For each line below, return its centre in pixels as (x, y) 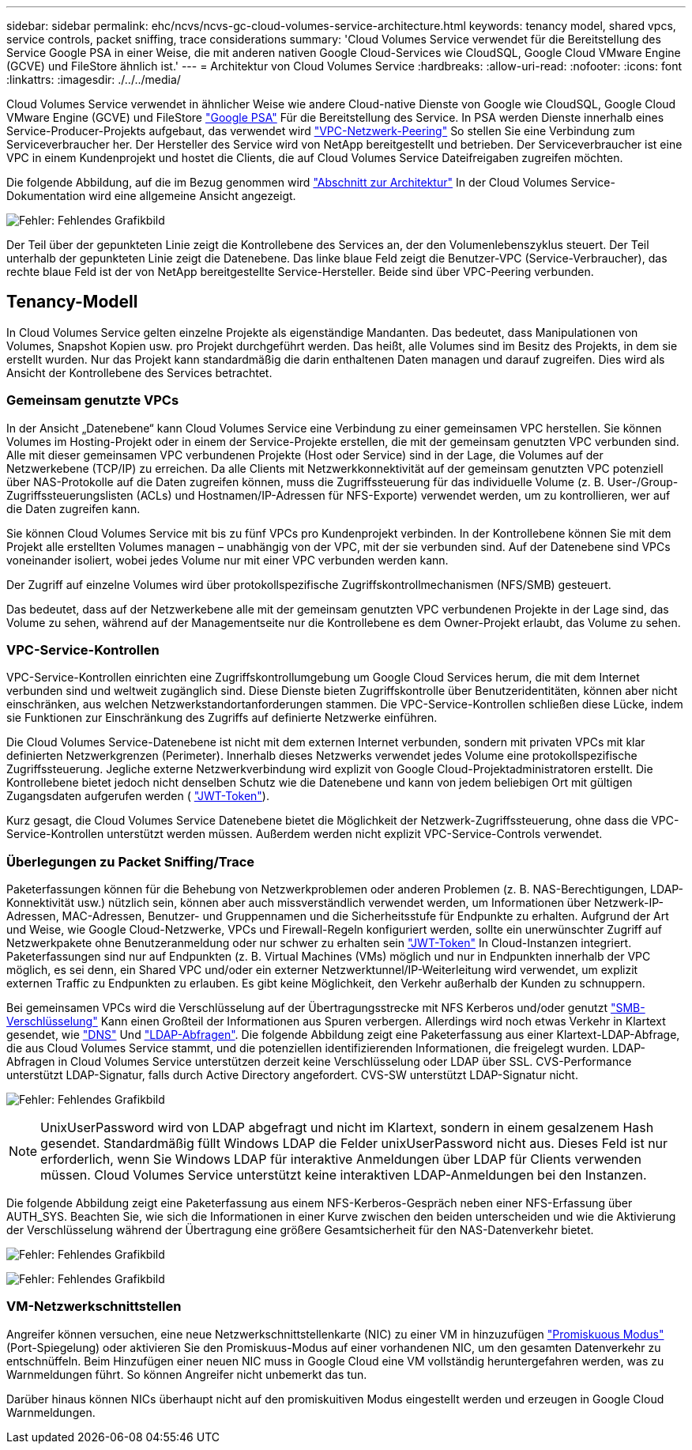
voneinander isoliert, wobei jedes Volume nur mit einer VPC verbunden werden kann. (228, 560)
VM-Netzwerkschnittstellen (94, 1307)
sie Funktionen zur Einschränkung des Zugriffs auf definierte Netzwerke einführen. (222, 718)
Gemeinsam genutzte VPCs (93, 400)
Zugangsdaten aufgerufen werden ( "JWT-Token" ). (138, 796)
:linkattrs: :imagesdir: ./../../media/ (94, 79)
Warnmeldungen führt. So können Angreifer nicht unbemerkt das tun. (187, 1374)
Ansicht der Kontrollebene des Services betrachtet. (139, 372)
